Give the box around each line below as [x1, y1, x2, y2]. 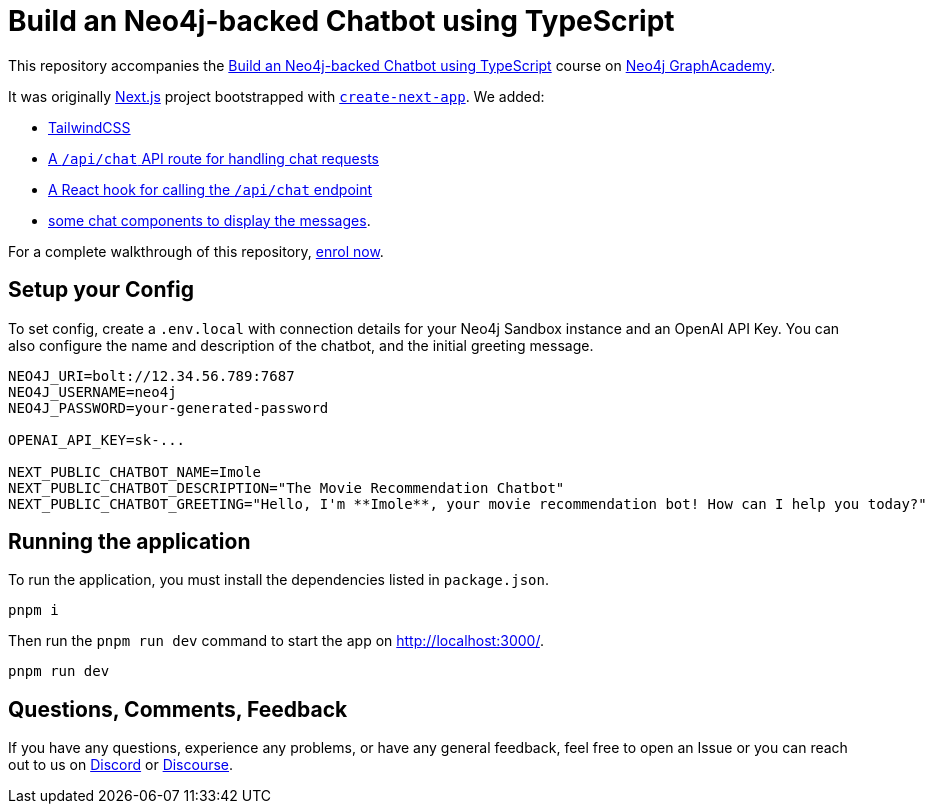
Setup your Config [8, 277, 194, 303]
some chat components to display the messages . [48, 211, 371, 229]
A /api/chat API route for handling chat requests [48, 149, 379, 167]
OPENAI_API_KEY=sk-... [8, 431, 186, 448]
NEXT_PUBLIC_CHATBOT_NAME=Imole [8, 463, 261, 480]
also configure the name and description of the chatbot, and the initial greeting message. [8, 336, 594, 354]
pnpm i [8, 602, 59, 619]
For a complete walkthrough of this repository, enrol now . [8, 242, 384, 260]
